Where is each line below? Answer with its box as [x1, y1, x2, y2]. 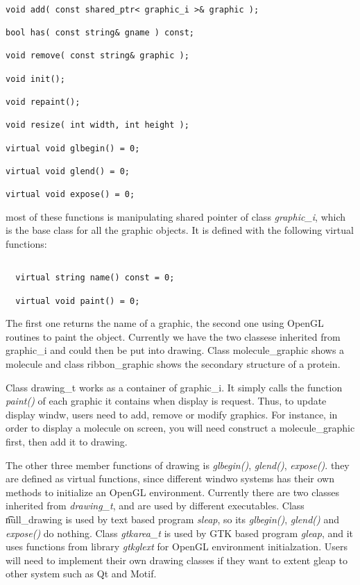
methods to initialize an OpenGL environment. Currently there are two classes [6, 484, 340, 499]
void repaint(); [6, 96, 80, 107]
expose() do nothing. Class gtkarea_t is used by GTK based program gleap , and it [6, 525, 354, 540]
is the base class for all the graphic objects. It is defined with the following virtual [6, 223, 354, 237]
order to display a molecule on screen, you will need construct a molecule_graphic [6, 421, 355, 435]
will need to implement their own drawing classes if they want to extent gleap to [6, 552, 348, 567]
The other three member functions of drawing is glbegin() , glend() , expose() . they [6, 457, 350, 472]
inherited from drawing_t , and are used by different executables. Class [6, 498, 305, 513]
